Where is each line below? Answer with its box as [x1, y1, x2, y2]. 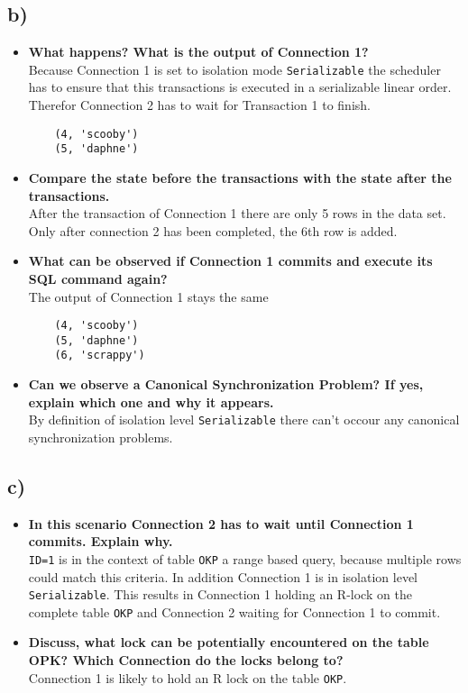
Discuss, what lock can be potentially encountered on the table [28, 633, 429, 652]
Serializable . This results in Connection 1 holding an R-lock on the [28, 585, 412, 604]
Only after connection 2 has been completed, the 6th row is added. [28, 221, 398, 240]
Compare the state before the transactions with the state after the [28, 168, 452, 187]
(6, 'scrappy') [54, 349, 145, 362]
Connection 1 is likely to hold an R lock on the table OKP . [28, 668, 347, 687]
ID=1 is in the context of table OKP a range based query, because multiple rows [28, 549, 462, 568]
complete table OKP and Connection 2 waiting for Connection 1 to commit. [28, 602, 441, 621]
